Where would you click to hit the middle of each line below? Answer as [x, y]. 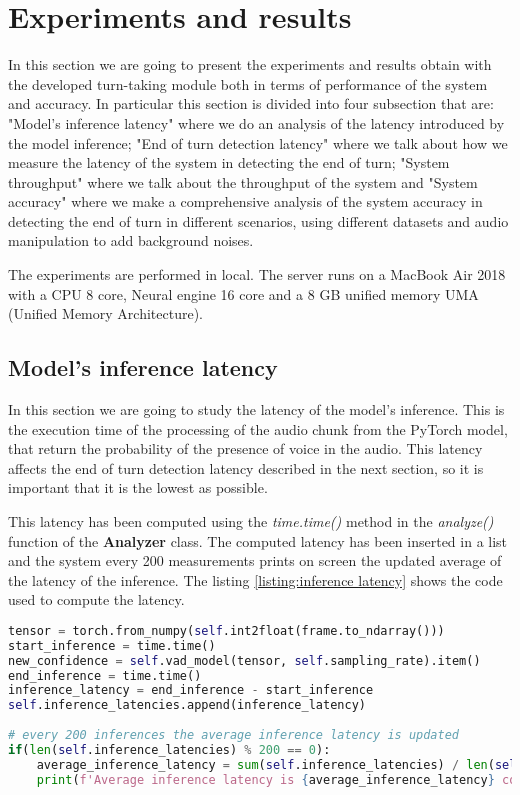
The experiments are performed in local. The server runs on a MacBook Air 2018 [257, 274]
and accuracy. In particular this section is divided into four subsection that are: [251, 103]
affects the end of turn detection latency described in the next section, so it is [246, 467]
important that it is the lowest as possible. [138, 487]
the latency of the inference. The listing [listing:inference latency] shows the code [255, 579]
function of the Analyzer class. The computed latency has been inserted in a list [258, 540]
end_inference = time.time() [105, 675]
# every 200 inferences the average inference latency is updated [234, 735]
